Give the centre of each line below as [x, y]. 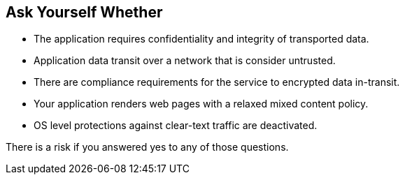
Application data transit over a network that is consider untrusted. [185, 61]
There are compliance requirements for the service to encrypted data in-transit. [217, 82]
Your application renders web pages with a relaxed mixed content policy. [201, 104]
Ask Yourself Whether [84, 12]
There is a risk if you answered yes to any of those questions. [147, 147]
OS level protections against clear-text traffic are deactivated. [176, 126]
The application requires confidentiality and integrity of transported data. [201, 39]
